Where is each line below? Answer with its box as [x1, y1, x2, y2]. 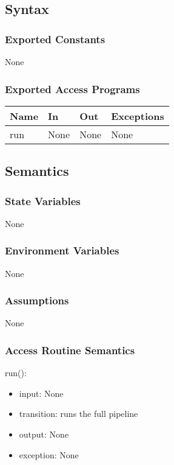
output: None [19, 428, 69, 441]
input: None [19, 386, 64, 399]
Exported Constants [5, 31, 105, 46]
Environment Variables [5, 243, 119, 258]
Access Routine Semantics [5, 342, 135, 357]
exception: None [19, 448, 79, 461]
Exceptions [111, 108, 164, 123]
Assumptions [5, 293, 69, 308]
